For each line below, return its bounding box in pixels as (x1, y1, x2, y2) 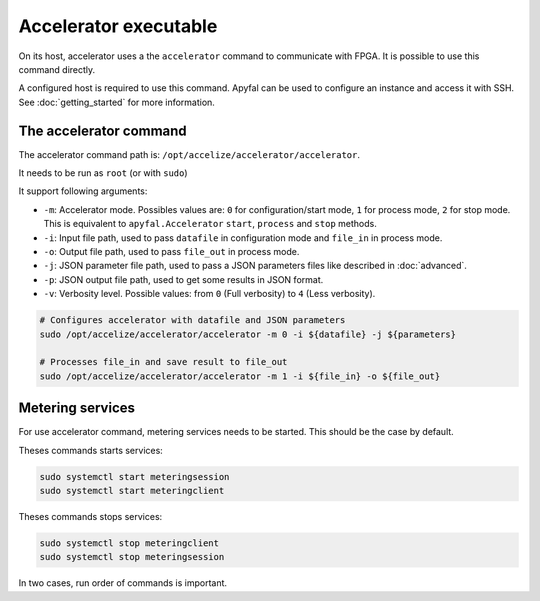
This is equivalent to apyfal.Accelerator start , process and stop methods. (43, 218, 377, 230)
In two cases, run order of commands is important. (18, 577, 228, 589)
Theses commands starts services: (18, 444, 164, 456)
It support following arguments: (18, 185, 148, 197)
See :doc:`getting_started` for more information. (18, 96, 215, 108)
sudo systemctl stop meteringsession (39, 551, 225, 563)
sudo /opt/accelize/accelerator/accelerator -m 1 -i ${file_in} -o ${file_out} (39, 370, 441, 382)
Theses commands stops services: (18, 510, 163, 522)
